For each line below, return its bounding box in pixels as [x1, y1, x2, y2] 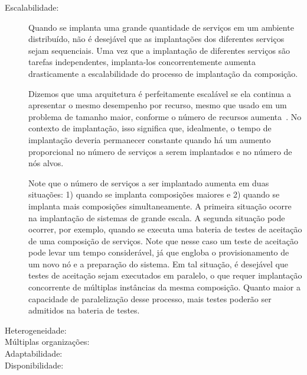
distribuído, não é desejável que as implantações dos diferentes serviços [28, 33, 285, 45]
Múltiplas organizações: [5, 335, 90, 348]
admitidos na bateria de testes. [28, 304, 140, 316]
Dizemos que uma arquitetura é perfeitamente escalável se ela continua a [28, 87, 291, 99]
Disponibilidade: [5, 358, 64, 371]
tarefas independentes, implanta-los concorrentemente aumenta [28, 56, 256, 68]
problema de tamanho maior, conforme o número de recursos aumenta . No [28, 110, 302, 122]
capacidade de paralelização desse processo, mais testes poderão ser [28, 292, 272, 305]
